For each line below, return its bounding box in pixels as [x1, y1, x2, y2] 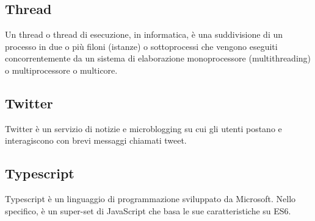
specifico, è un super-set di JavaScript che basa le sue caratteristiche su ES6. [5, 204, 291, 217]
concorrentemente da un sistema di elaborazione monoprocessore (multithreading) [5, 52, 311, 65]
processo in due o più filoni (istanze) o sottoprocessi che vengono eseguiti [5, 40, 278, 52]
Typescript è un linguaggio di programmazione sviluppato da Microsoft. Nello [5, 192, 296, 205]
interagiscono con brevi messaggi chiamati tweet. [5, 134, 187, 147]
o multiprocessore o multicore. [5, 63, 118, 76]
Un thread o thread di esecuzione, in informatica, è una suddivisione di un [5, 28, 283, 41]
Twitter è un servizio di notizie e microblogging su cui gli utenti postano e [5, 122, 282, 135]
